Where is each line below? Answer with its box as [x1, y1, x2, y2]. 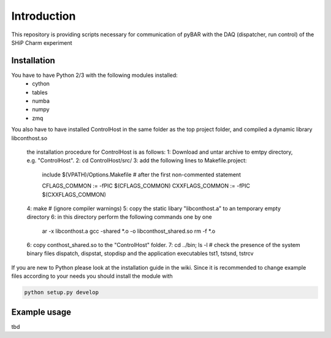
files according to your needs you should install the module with [11, 272, 173, 280]
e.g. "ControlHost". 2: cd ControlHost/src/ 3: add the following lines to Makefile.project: [26, 157, 248, 164]
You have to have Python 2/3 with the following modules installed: [11, 71, 178, 79]
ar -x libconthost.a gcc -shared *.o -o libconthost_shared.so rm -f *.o [42, 227, 216, 235]
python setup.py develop [24, 289, 99, 296]
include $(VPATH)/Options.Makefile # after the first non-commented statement [42, 171, 242, 178]
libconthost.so [11, 134, 48, 141]
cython [32, 80, 50, 87]
